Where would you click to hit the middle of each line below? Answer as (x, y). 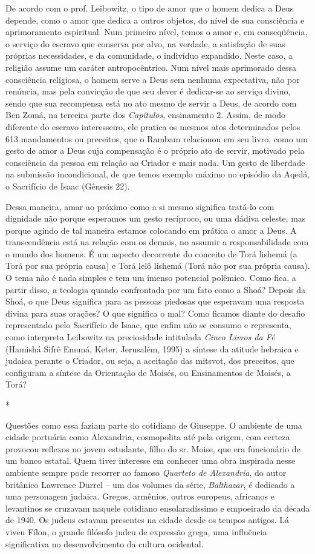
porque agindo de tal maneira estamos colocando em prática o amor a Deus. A (151, 230)
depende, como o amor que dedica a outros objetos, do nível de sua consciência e (155, 20)
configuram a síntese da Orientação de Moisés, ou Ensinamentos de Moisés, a (148, 372)
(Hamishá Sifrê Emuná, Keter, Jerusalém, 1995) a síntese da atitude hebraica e (152, 348)
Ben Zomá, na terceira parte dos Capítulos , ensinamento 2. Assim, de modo (146, 115)
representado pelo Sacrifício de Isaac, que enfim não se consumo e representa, (148, 325)
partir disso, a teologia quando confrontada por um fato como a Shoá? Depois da (156, 289)
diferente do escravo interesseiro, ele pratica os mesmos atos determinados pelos (153, 126)
